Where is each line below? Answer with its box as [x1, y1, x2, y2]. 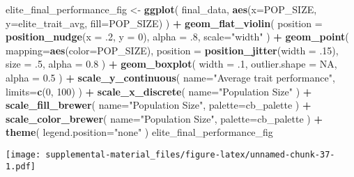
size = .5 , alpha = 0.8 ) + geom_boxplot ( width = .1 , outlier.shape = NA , [6, 56, 337, 71]
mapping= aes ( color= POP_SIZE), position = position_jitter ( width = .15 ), [6, 43, 339, 57]
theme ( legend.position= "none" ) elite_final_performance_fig [6, 125, 273, 139]
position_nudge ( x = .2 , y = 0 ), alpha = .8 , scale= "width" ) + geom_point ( [6, 29, 349, 44]
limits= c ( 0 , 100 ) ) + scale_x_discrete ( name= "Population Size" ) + [6, 84, 312, 98]
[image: [6, 149, 41, 160]
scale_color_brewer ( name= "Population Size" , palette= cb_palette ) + [6, 111, 323, 125]
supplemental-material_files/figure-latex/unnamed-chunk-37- [45, 149, 335, 160]
